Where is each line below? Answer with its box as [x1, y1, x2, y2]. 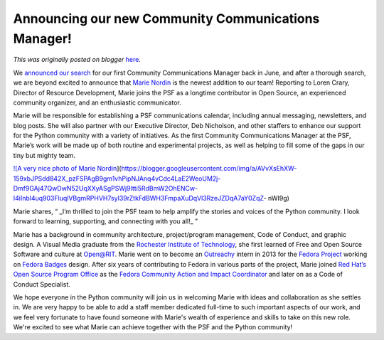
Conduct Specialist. [13, 280, 71, 288]
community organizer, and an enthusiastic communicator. [13, 98, 181, 107]
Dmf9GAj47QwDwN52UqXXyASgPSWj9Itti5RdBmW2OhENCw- [13, 184, 198, 193]
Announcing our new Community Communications [13, 11, 320, 26]
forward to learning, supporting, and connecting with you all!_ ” [13, 217, 198, 225]
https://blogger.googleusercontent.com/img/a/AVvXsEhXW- [121, 164, 297, 173]
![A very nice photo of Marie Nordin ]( [13, 164, 122, 173]
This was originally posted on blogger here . [13, 55, 142, 64]
